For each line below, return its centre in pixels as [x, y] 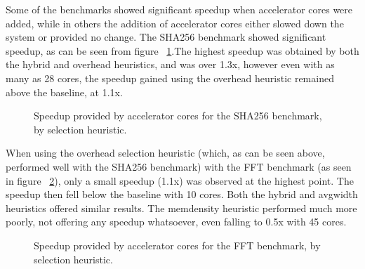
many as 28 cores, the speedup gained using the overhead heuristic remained [170, 78]
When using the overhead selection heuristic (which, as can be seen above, [165, 153]
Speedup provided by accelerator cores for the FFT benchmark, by [177, 245]
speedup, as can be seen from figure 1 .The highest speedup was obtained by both [182, 50]
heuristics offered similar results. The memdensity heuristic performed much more [181, 208]
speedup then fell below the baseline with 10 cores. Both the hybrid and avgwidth [182, 194]
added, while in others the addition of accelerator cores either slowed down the [175, 23]
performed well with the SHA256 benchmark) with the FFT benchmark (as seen [179, 166]
